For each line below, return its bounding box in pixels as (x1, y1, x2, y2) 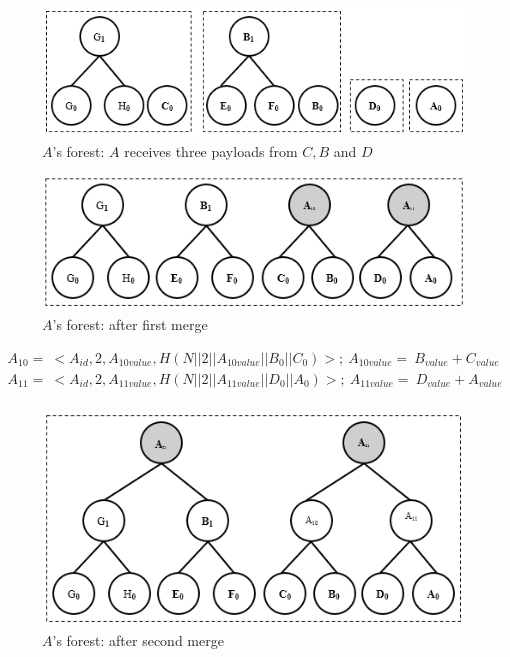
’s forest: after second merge (52, 629, 224, 650)
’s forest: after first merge (52, 313, 208, 334)
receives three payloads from (124, 140, 298, 161)
